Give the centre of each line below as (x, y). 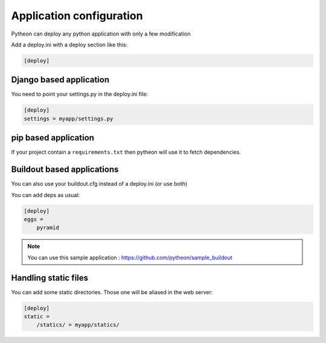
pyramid (48, 228)
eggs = (34, 219)
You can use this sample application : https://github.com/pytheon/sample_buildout (130, 257)
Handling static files (50, 278)
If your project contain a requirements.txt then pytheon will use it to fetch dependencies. (126, 152)
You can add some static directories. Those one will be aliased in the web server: (112, 292)
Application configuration (77, 16)
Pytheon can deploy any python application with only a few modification (101, 34)
